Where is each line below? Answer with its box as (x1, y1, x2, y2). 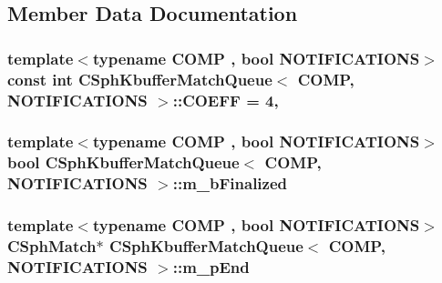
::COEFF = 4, (172, 88, 279, 111)
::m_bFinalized (172, 172, 288, 195)
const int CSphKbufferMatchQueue (7, 67, 272, 90)
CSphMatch (7, 235, 97, 257)
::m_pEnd (172, 255, 250, 278)
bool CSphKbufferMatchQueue (7, 151, 240, 174)
